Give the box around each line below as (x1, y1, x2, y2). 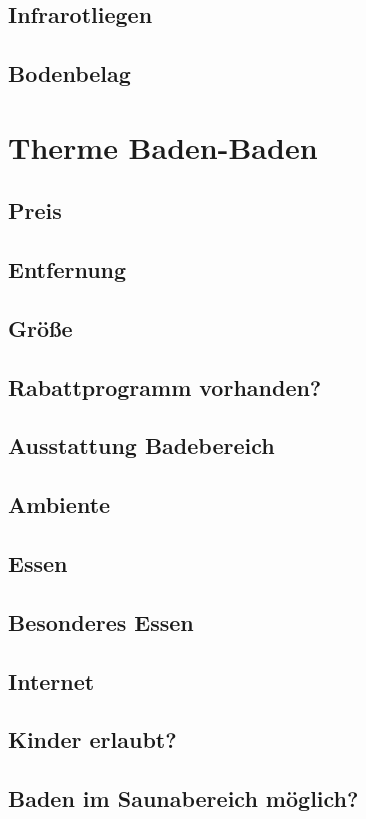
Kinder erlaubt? (8, 724, 177, 755)
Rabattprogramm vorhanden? (8, 371, 322, 402)
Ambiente (8, 489, 111, 520)
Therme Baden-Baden (8, 126, 318, 167)
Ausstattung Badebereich (8, 430, 275, 461)
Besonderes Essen (8, 606, 194, 637)
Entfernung (8, 254, 127, 285)
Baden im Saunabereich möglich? (8, 783, 359, 814)
